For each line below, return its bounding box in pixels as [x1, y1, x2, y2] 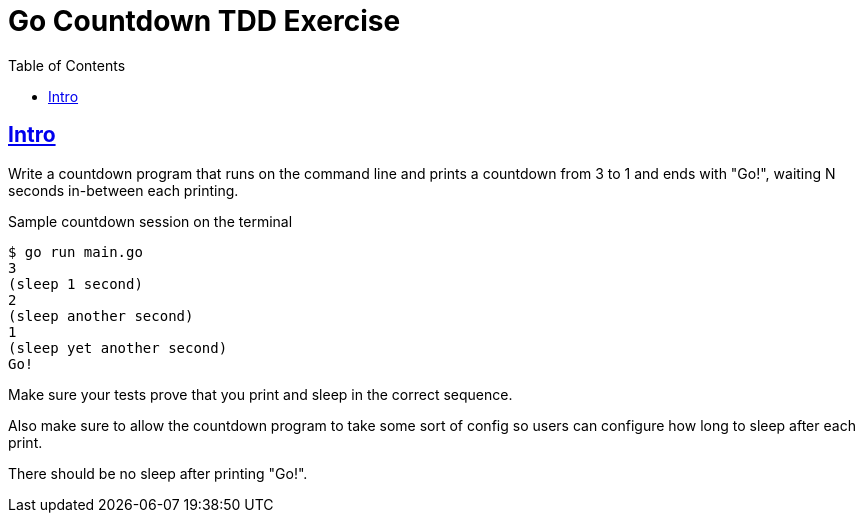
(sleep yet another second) [8, 339, 228, 356]
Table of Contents [8, 56, 126, 74]
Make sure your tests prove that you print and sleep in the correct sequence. [8, 385, 513, 403]
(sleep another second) [8, 307, 194, 324]
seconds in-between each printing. [8, 181, 239, 199]
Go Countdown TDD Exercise [8, 4, 401, 38]
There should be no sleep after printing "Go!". [8, 464, 308, 482]
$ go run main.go [8, 243, 143, 260]
